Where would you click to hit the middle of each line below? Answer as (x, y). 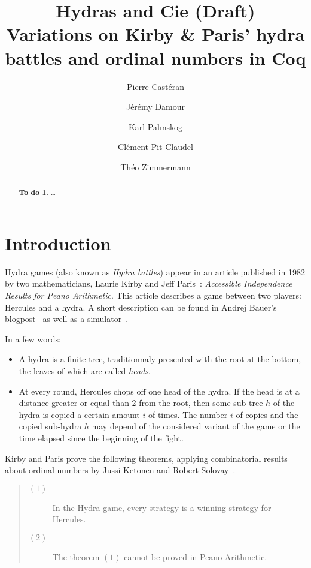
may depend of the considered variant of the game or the (196, 426)
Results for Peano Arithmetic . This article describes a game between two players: (153, 295)
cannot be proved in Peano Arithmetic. (196, 556)
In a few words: (33, 339)
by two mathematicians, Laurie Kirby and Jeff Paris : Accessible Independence (149, 283)
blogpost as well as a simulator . (67, 319)
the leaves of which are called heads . (85, 371)
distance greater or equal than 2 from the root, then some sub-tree (141, 403)
